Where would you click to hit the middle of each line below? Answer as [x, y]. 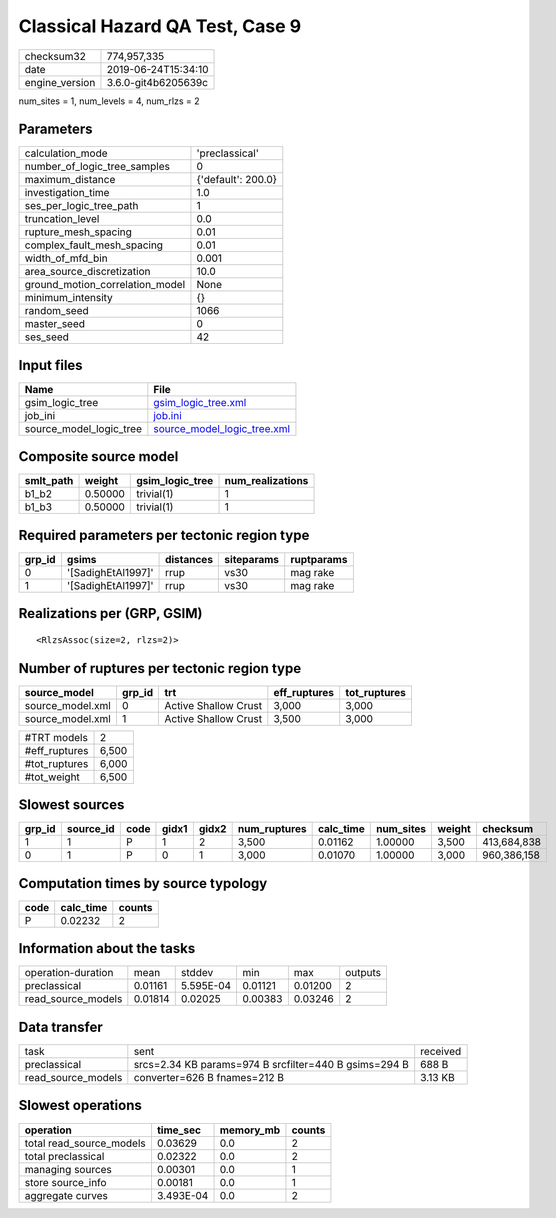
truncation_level [62, 219]
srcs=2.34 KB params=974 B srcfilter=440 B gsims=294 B [271, 1064]
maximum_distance [70, 180]
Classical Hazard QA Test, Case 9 [160, 26]
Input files [51, 365]
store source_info [65, 1182]
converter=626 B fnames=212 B [209, 1077]
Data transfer [61, 1026]
